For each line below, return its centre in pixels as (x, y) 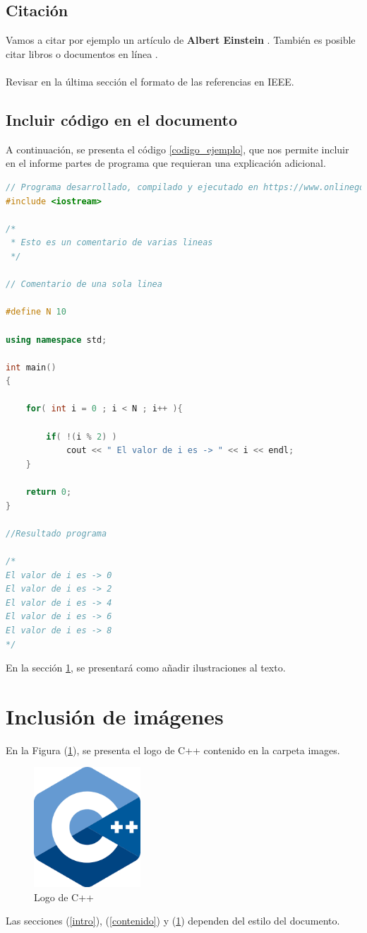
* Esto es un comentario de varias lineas (112, 243)
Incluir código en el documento (121, 119)
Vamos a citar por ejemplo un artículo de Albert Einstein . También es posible (181, 40)
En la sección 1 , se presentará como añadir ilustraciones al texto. (146, 668)
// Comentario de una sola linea (84, 284)
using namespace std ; (56, 340)
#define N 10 (36, 312)
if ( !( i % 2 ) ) (82, 436)
